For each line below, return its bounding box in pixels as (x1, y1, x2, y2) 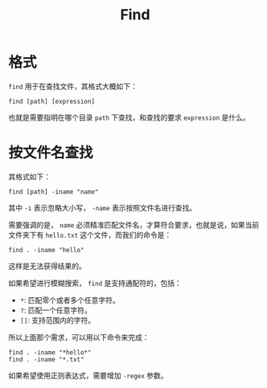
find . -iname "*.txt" (8, 355, 84, 363)
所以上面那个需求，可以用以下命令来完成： (8, 332, 150, 342)
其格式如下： (8, 171, 51, 182)
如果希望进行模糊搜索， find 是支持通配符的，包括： (8, 278, 183, 288)
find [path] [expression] (8, 97, 95, 105)
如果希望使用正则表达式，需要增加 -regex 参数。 (8, 370, 168, 380)
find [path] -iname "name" (8, 187, 99, 196)
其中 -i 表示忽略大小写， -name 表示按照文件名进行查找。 (8, 202, 197, 212)
